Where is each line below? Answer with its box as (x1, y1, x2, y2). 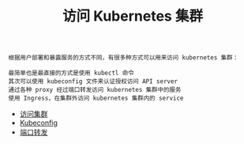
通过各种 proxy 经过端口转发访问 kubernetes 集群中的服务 (8, 86, 182, 94)
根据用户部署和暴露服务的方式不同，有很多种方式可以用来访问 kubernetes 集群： (8, 54, 239, 62)
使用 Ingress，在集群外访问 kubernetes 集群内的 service (8, 94, 184, 103)
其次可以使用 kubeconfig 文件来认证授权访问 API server (8, 78, 178, 85)
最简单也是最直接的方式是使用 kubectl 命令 (8, 69, 134, 78)
